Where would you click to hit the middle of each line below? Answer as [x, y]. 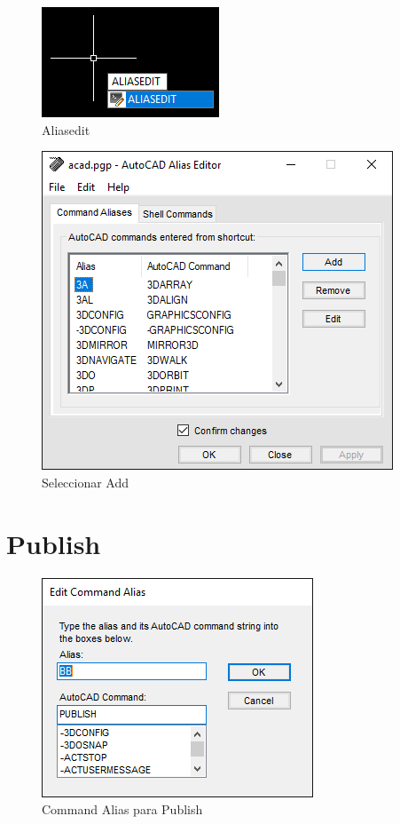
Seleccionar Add [86, 482]
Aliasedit [66, 129]
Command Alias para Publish [122, 809]
